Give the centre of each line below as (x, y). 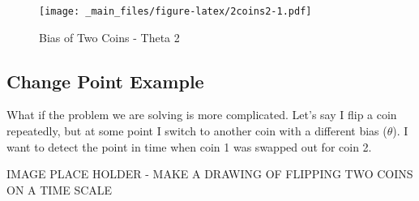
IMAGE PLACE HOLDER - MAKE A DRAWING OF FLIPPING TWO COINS (210, 174)
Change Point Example (105, 81)
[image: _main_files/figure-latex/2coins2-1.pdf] (175, 11)
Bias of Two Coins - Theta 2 (109, 37)
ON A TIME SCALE (60, 189)
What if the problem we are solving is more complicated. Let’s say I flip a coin (202, 115)
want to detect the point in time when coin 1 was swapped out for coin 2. (189, 146)
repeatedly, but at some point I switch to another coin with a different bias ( (197, 131)
